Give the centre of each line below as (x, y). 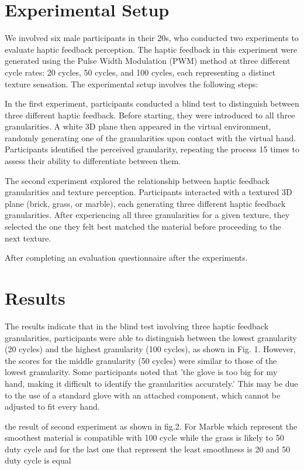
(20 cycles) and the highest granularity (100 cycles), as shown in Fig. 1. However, (150, 349)
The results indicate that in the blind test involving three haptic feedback (137, 326)
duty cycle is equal (38, 460)
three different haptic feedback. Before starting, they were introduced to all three (150, 115)
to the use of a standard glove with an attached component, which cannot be (143, 395)
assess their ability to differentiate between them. (93, 161)
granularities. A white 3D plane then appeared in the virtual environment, (138, 126)
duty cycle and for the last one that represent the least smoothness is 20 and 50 (148, 449)
